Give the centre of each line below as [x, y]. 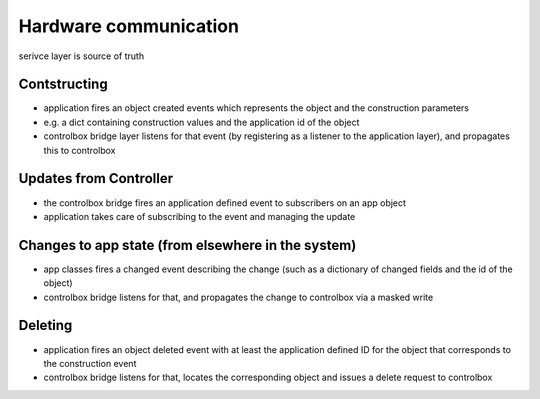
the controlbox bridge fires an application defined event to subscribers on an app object [225, 202]
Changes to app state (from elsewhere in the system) [187, 245]
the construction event [90, 363]
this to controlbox [79, 150]
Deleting [45, 325]
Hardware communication [129, 26]
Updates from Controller [96, 178]
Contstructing [63, 84]
